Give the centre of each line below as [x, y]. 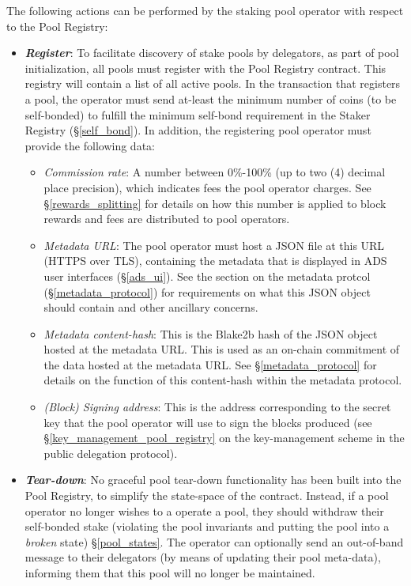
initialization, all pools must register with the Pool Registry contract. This [205, 68]
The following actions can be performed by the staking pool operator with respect [205, 10]
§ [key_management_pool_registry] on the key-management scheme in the [224, 438]
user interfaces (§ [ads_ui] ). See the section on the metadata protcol [207, 276]
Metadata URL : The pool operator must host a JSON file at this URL [214, 245]
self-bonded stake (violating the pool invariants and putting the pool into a [207, 526]
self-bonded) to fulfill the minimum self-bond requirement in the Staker [198, 114]
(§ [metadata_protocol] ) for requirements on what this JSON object [207, 291]
